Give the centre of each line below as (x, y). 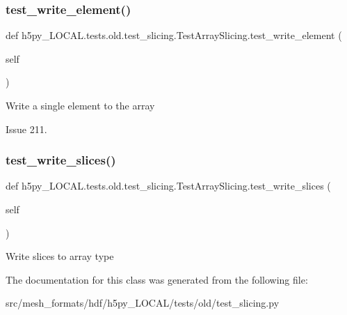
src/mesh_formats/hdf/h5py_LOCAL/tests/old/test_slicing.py (143, 303)
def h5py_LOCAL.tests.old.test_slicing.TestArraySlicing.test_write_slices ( (168, 186)
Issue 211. (26, 129)
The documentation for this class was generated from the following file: (157, 279)
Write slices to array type (60, 256)
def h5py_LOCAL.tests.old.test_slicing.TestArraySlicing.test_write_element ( (174, 35)
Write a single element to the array (80, 105)
